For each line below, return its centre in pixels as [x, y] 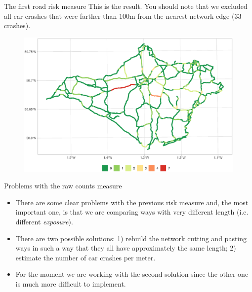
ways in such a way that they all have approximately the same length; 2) [126, 248]
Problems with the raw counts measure [63, 186]
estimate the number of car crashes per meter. [85, 257]
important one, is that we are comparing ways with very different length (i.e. [132, 212]
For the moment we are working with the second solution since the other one [132, 274]
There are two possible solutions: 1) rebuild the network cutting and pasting [131, 238]
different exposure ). [44, 222]
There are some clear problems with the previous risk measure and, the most [132, 202]
